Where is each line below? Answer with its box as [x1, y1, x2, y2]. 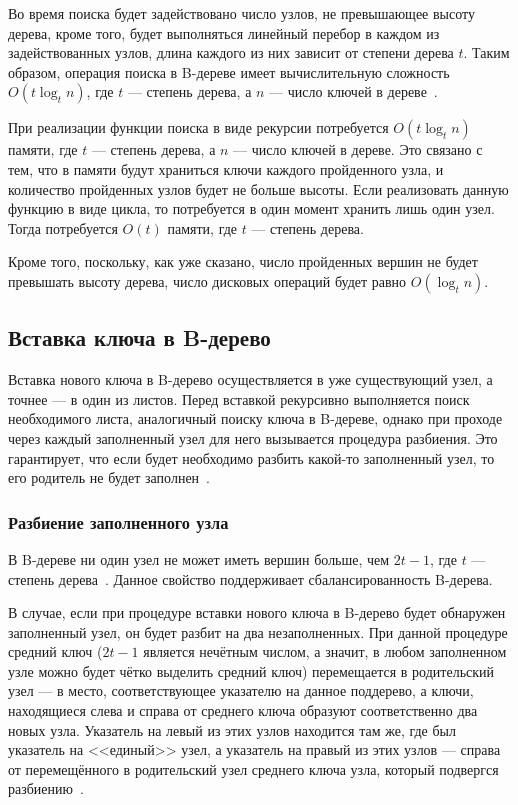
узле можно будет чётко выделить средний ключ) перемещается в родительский [8, 660, 495, 681]
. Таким [463, 42, 510, 63]
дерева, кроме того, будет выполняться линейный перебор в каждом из [8, 22, 440, 43]
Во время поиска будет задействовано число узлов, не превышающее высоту [8, 3, 475, 23]
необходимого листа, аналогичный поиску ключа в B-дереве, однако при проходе [8, 408, 503, 429]
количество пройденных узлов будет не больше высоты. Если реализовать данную [8, 178, 509, 199]
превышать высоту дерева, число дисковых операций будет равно [8, 270, 407, 291]
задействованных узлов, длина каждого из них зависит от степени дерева [8, 42, 454, 63]
